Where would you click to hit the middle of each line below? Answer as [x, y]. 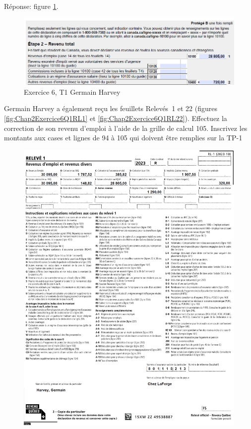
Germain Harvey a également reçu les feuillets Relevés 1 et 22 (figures [111, 108]
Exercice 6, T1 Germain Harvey [72, 92]
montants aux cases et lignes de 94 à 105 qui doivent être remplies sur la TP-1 [123, 138]
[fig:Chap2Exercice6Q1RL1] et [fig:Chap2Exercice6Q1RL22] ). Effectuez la [116, 118]
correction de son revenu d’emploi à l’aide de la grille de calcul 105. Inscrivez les [126, 128]
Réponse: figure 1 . [31, 6]
